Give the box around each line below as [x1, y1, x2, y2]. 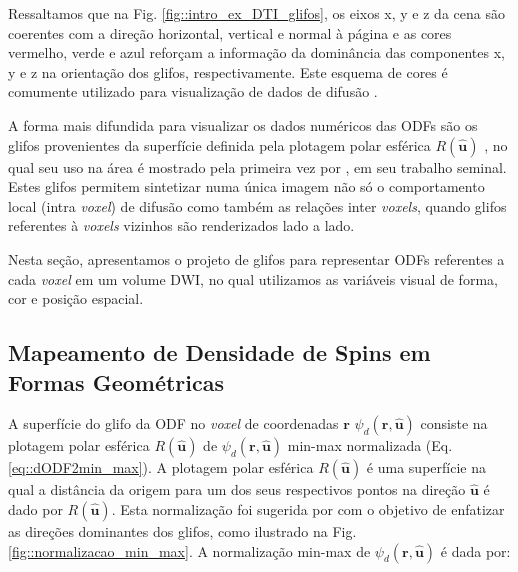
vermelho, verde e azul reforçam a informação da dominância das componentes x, [8, 42, 505, 63]
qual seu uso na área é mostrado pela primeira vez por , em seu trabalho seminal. [8, 156, 507, 177]
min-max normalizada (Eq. [287, 435, 453, 456]
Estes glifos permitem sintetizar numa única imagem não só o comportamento [8, 176, 485, 197]
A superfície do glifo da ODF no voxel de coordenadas [8, 413, 339, 434]
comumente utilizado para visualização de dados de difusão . [8, 81, 378, 102]
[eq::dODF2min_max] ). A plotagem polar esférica [8, 457, 314, 478]
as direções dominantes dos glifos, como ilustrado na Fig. [8, 520, 357, 541]
